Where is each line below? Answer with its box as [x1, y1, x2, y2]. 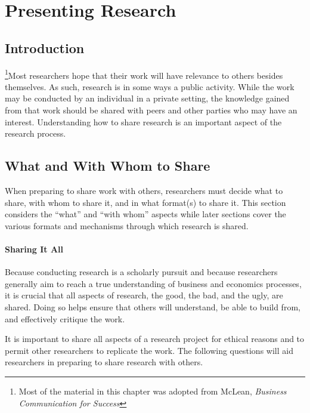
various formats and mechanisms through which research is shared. [5, 219, 249, 232]
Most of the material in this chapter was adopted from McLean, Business [18, 384, 287, 397]
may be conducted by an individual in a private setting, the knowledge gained [5, 92, 290, 104]
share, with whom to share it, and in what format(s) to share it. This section [5, 196, 286, 208]
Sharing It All [5, 242, 63, 255]
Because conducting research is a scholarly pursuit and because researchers [5, 266, 278, 278]
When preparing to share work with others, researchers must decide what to [5, 184, 283, 196]
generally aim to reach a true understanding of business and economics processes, [5, 277, 302, 289]
